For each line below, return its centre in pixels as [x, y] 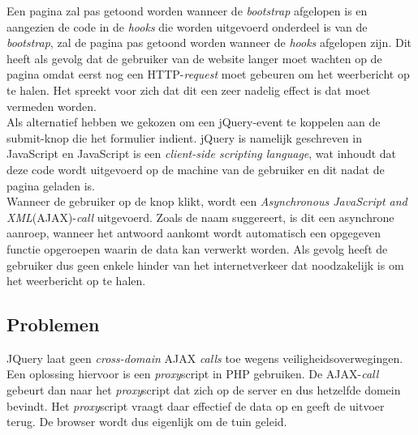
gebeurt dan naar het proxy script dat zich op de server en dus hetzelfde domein [204, 390]
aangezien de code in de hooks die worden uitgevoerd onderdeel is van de [187, 26]
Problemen [53, 324]
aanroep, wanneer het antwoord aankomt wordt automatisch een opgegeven [194, 233]
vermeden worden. [52, 106]
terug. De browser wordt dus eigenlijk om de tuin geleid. [147, 422]
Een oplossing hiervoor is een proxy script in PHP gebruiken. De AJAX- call [193, 374]
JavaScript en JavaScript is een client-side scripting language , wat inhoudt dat [202, 154]
